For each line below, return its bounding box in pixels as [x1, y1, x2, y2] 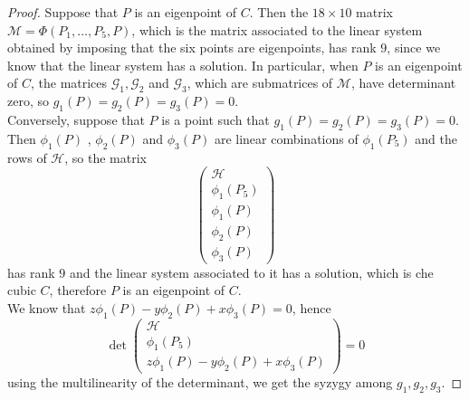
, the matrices [30, 73, 108, 92]
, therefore [49, 281, 107, 300]
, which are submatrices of [187, 73, 333, 92]
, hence [292, 298, 331, 317]
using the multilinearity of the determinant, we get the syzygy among [7, 373, 393, 392]
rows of [7, 148, 47, 167]
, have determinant [350, 73, 456, 92]
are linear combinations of [214, 129, 359, 148]
